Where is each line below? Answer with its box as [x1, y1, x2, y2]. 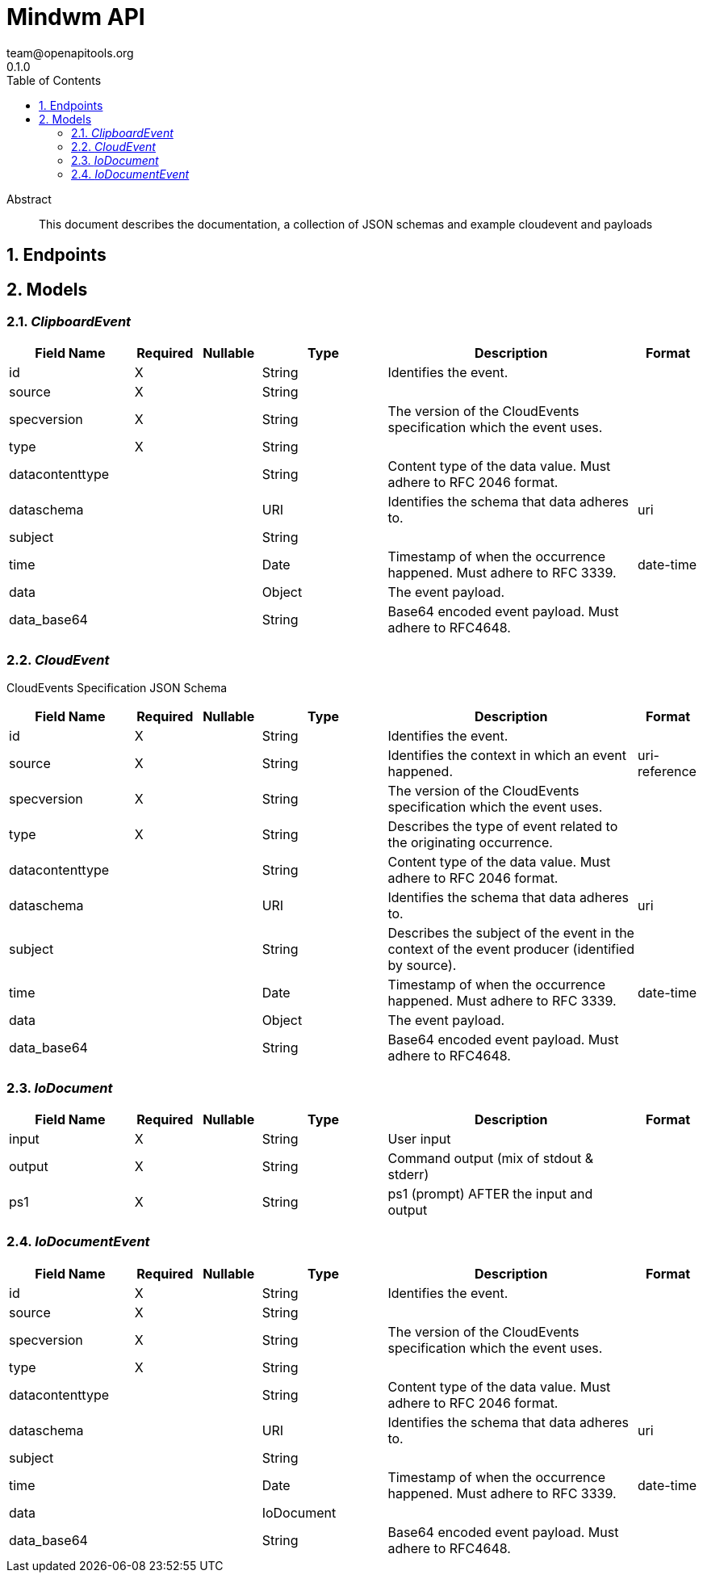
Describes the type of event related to [387, 818, 618, 835]
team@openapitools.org [6, 45, 134, 60]
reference [638, 763, 697, 780]
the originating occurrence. [387, 834, 553, 851]
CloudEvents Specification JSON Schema [6, 681, 228, 695]
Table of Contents [6, 73, 102, 87]
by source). [387, 957, 457, 974]
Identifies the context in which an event [387, 747, 627, 764]
